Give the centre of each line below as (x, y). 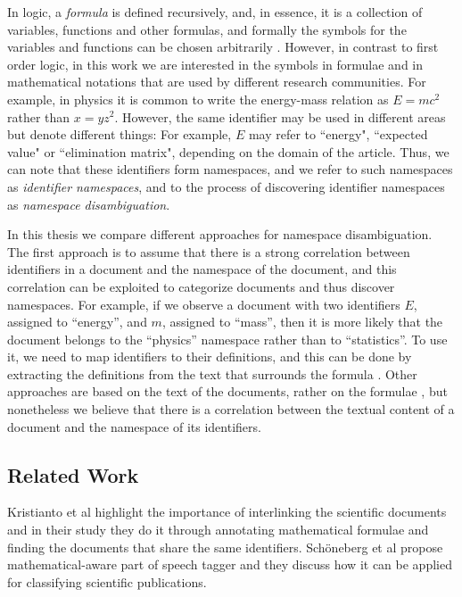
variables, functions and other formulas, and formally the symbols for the (207, 29)
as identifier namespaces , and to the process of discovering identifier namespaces (226, 186)
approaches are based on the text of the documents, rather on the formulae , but (227, 391)
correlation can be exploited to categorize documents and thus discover (201, 286)
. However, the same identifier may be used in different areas (280, 116)
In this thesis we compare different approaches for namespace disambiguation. (220, 234)
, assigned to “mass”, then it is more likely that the (302, 322)
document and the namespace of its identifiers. (134, 426)
